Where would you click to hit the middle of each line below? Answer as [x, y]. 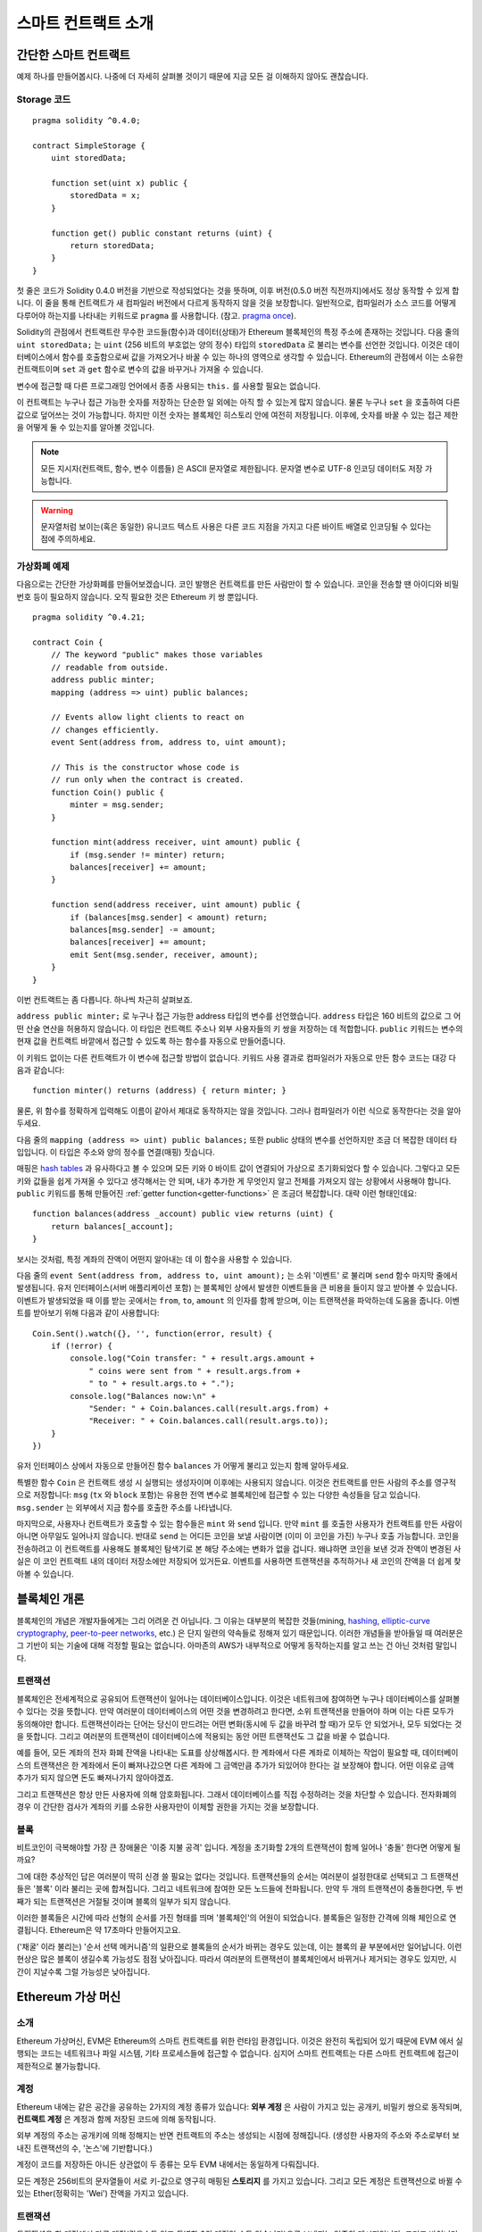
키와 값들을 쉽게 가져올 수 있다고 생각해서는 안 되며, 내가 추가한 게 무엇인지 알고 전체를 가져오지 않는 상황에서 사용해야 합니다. [234, 1181]
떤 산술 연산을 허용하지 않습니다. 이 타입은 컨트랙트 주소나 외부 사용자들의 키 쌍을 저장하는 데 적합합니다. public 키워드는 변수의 [240, 1029]
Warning [57, 510]
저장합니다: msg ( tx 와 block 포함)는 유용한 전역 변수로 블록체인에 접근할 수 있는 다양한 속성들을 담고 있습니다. [227, 1495]
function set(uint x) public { [119, 183]
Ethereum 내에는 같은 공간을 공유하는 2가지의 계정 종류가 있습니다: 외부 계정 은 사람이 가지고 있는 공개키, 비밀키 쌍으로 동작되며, [240, 2106]
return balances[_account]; [112, 1226]
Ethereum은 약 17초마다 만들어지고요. [115, 1930]
